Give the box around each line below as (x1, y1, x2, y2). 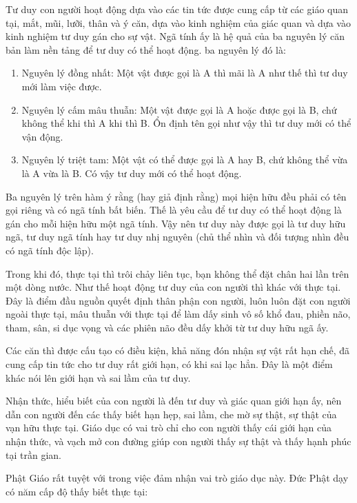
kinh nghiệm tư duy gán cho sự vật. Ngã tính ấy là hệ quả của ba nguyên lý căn (6, 29, 345, 43)
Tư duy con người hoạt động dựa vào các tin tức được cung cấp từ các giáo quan (6, 2, 349, 16)
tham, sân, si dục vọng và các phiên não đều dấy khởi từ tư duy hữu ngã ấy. (6, 320, 329, 334)
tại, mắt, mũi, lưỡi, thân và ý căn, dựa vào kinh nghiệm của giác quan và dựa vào (6, 15, 351, 30)
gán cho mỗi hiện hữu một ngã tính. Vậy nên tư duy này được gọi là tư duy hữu (6, 216, 346, 230)
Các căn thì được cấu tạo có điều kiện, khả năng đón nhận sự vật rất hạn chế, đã (6, 343, 350, 358)
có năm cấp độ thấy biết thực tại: (6, 484, 148, 498)
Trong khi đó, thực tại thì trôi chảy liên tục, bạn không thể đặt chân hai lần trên (6, 266, 349, 280)
